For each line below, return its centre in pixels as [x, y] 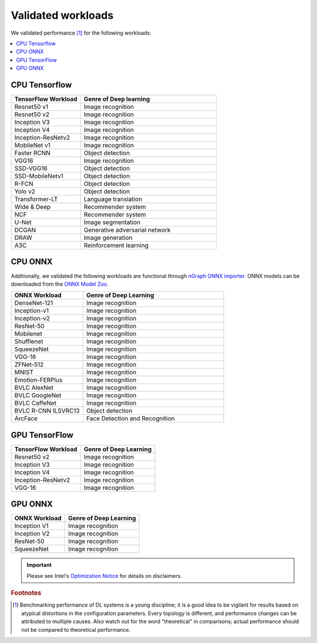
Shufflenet [29, 341]
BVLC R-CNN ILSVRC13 [47, 411]
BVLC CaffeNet [36, 403]
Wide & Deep [33, 207]
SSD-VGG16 [31, 168]
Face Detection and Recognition [130, 418]
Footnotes [26, 593]
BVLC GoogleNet [38, 395]
